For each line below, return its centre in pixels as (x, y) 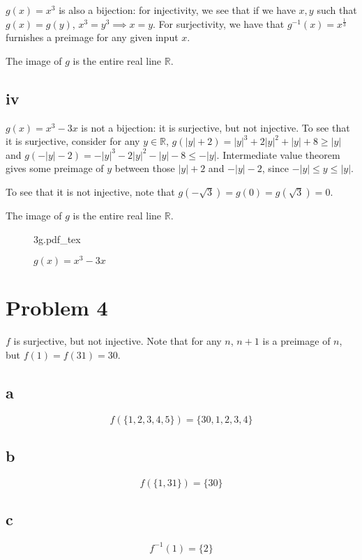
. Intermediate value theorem (278, 154)
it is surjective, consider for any (73, 141)
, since (275, 168)
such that (337, 10)
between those (145, 168)
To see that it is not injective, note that (90, 191)
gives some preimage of (55, 168)
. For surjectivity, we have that (219, 23)
